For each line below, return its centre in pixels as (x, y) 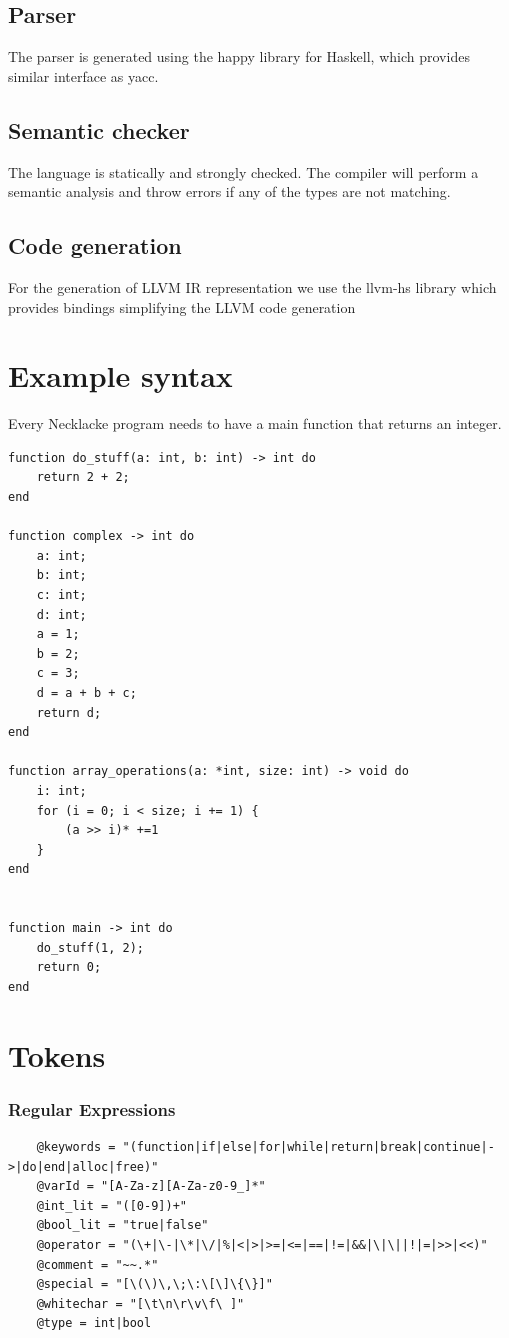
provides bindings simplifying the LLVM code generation (182, 306)
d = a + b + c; (86, 693)
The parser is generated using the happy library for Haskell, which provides (239, 56)
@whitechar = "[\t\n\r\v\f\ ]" (140, 1303)
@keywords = (76, 1147)
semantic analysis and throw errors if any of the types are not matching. (229, 191)
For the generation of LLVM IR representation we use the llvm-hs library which (252, 286)
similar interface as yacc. (83, 75)
